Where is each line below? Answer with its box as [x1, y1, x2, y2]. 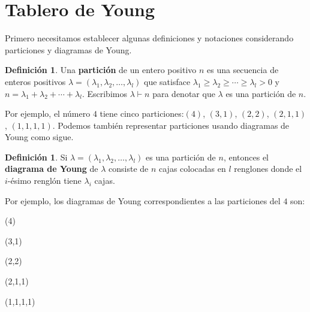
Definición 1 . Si [5, 150, 68, 163]
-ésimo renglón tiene [7, 174, 82, 187]
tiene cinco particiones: [100, 107, 184, 120]
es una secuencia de [207, 63, 279, 76]
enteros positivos [5, 75, 66, 87]
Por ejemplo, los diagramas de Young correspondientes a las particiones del [5, 194, 281, 207]
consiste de [109, 162, 149, 175]
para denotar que [152, 87, 215, 99]
